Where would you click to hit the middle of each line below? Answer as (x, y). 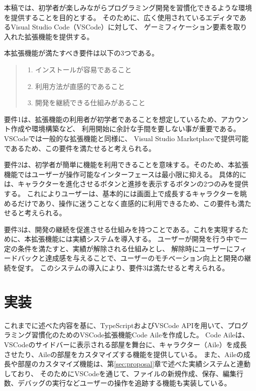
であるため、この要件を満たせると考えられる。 (80, 148)
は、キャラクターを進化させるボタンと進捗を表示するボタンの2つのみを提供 (126, 184)
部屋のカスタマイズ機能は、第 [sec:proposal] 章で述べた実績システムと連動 (134, 364)
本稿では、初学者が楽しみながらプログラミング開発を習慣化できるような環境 (128, 7)
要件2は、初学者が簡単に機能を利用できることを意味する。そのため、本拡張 (126, 165)
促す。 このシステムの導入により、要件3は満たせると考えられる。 (123, 268)
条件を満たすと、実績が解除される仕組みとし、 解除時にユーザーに (125, 248)
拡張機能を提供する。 (59, 36)
